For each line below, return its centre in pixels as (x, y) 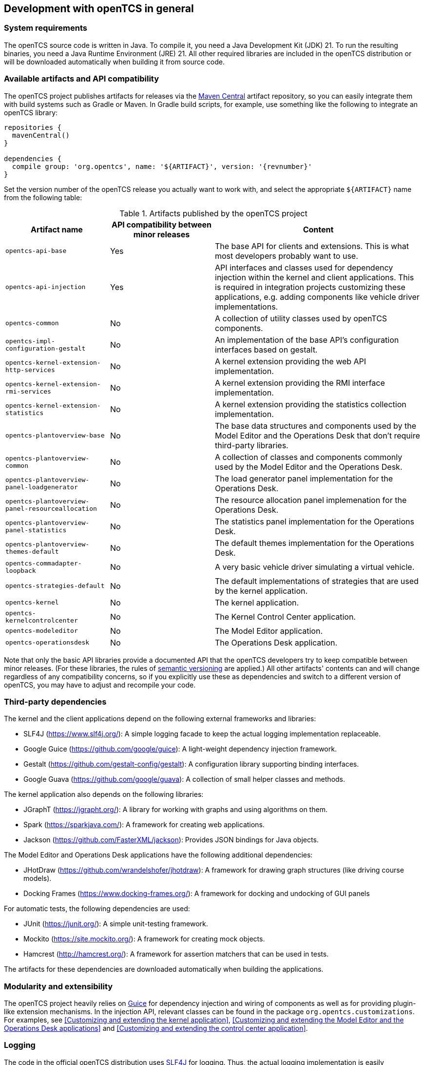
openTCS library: (31, 112)
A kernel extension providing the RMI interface (300, 383)
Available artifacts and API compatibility (82, 79)
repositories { (33, 127)
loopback (21, 570)
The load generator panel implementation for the (304, 478)
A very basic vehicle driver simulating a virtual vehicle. (315, 567)
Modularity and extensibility (58, 986)
